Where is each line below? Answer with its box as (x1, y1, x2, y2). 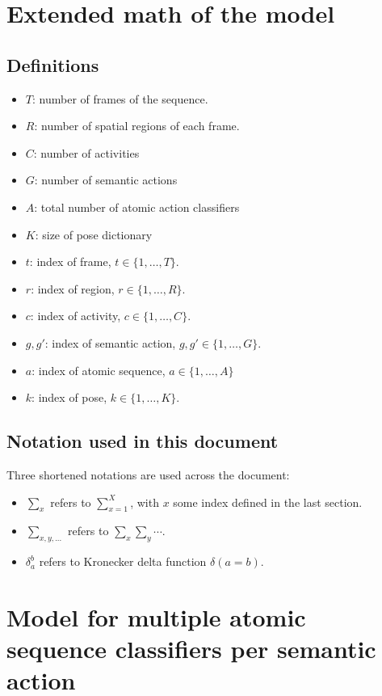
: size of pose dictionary (35, 226, 153, 243)
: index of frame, (29, 253, 111, 270)
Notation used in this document (6, 428, 279, 453)
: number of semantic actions (34, 171, 178, 188)
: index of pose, (31, 389, 107, 406)
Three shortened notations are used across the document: (6, 466, 290, 483)
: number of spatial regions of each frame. (34, 117, 240, 134)
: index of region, (31, 280, 115, 297)
